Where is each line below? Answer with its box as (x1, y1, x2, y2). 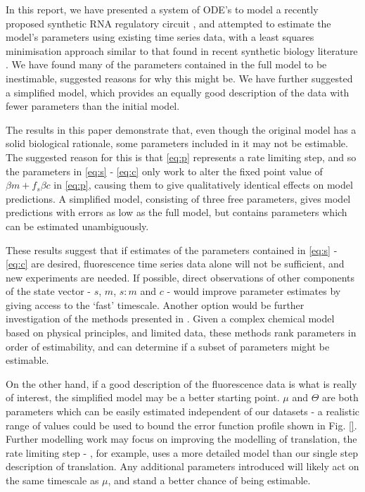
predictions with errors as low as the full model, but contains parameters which (6, 205, 347, 220)
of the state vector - (6, 284, 91, 298)
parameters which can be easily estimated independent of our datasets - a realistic (6, 404, 360, 419)
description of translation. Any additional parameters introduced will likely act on (6, 459, 359, 474)
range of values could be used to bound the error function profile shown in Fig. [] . (6, 417, 357, 432)
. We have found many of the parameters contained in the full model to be (6, 57, 327, 72)
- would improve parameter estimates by (167, 284, 341, 298)
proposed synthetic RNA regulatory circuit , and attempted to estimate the (6, 15, 331, 30)
